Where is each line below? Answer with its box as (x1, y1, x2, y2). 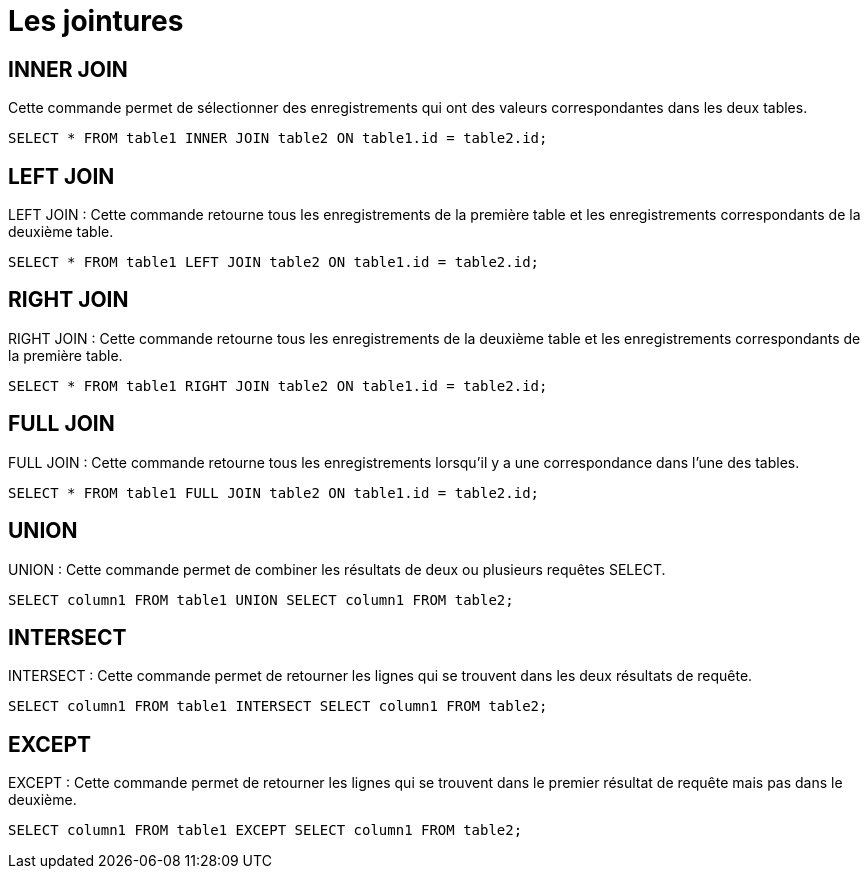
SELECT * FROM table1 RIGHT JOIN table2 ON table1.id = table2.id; (8, 377, 548, 394)
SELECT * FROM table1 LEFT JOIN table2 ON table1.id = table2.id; (8, 254, 540, 271)
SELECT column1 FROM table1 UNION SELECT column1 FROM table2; (8, 591, 514, 608)
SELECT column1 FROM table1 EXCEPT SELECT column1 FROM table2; (8, 822, 523, 839)
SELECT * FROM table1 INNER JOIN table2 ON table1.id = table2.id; (8, 130, 548, 147)
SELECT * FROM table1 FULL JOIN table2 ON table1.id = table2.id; (8, 484, 540, 501)
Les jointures (8, 4, 184, 38)
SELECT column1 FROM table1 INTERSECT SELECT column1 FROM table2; (8, 698, 548, 715)
